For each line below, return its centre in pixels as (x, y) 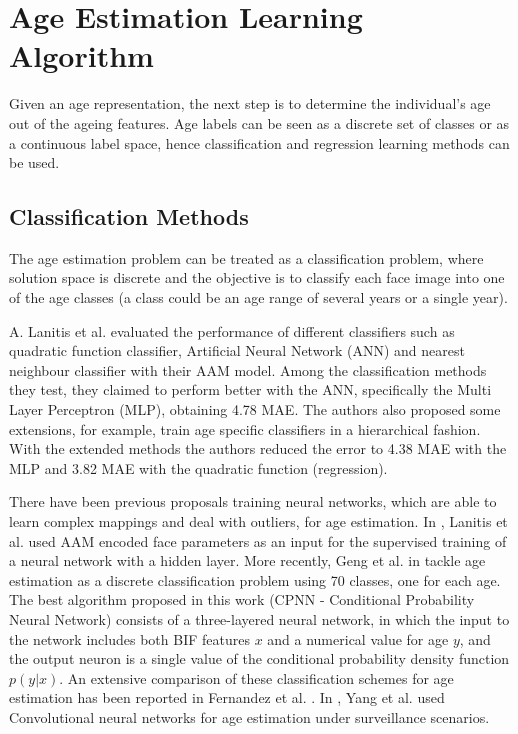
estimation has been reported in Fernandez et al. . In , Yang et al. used (227, 697)
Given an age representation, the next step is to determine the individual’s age (250, 103)
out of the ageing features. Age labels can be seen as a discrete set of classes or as (259, 122)
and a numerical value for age (358, 638)
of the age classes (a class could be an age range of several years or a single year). (258, 297)
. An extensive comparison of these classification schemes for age (256, 677)
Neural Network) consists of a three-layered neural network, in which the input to (259, 618)
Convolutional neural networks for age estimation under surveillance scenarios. (249, 716)
